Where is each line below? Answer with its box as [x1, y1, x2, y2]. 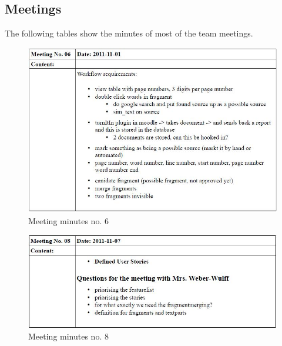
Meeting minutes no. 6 [28, 214, 109, 227]
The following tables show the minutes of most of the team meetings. [5, 27, 253, 39]
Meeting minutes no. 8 [28, 330, 109, 342]
